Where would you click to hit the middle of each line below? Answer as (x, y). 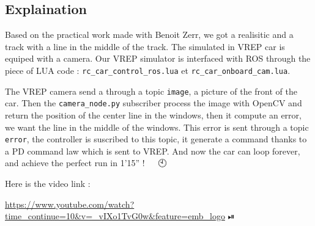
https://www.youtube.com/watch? (70, 204)
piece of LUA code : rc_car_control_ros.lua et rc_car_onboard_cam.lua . (148, 70)
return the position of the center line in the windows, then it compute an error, (153, 115)
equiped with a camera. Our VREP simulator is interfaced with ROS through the (158, 58)
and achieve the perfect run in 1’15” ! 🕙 (86, 163)
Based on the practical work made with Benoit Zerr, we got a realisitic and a (149, 35)
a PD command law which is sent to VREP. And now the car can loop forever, (153, 151)
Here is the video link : (48, 183)
